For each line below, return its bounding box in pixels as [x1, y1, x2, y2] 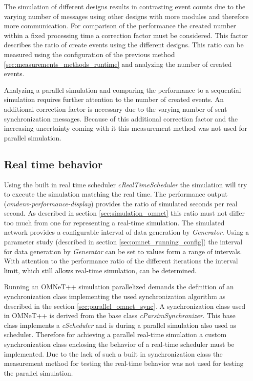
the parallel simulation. [4, 367, 73, 378]
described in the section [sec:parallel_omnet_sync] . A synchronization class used [4, 301, 246, 311]
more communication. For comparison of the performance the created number [4, 20, 236, 31]
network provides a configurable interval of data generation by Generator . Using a [4, 227, 249, 237]
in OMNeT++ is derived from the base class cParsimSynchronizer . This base [4, 310, 235, 321]
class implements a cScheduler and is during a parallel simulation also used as [4, 320, 236, 330]
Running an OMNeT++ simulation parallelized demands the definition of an [4, 281, 234, 292]
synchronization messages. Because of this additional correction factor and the [4, 113, 238, 123]
